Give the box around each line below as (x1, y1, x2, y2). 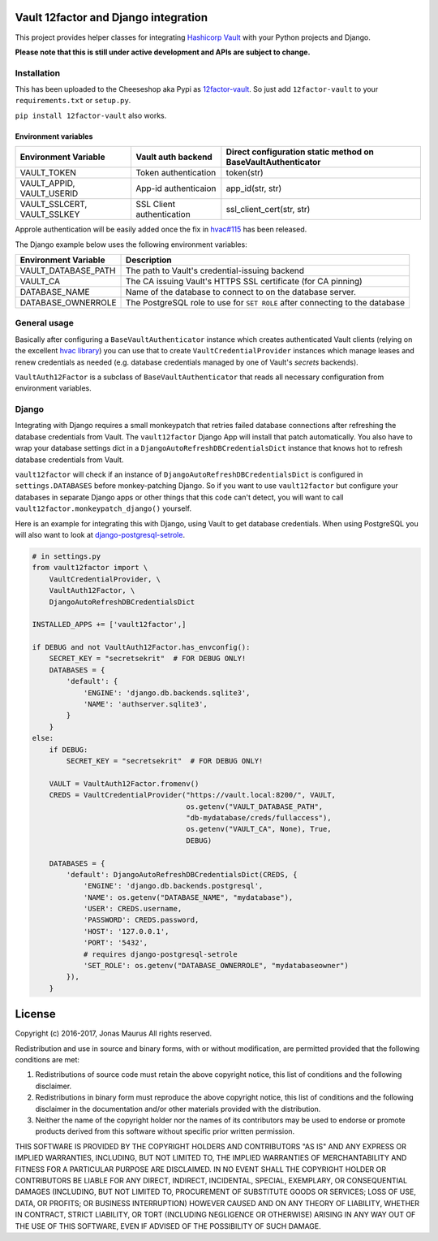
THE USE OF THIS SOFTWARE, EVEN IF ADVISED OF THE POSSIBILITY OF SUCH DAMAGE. (15, 1221, 322, 1230)
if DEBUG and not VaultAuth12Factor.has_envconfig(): (32, 642, 251, 652)
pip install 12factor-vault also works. (15, 110, 167, 120)
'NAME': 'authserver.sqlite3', (83, 699, 208, 709)
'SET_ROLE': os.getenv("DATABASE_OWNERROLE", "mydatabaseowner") (83, 961, 349, 971)
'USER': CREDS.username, (83, 904, 182, 914)
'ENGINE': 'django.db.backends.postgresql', (83, 881, 264, 891)
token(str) (225, 167, 264, 179)
